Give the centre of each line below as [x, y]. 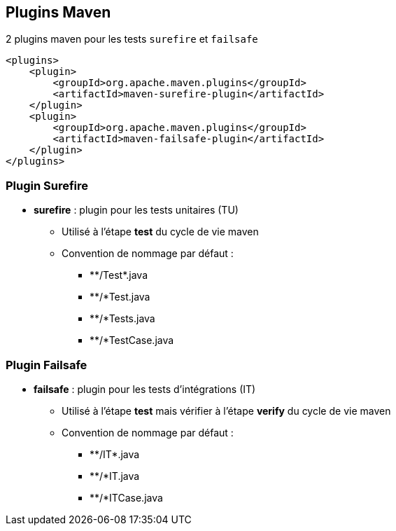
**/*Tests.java [122, 319]
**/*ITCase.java [126, 497]
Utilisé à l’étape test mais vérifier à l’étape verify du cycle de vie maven [226, 411]
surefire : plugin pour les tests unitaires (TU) [136, 210]
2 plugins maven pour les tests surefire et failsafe [132, 39]
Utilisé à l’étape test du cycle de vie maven [160, 232]
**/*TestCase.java [132, 340]
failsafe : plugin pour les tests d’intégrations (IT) [145, 389]
